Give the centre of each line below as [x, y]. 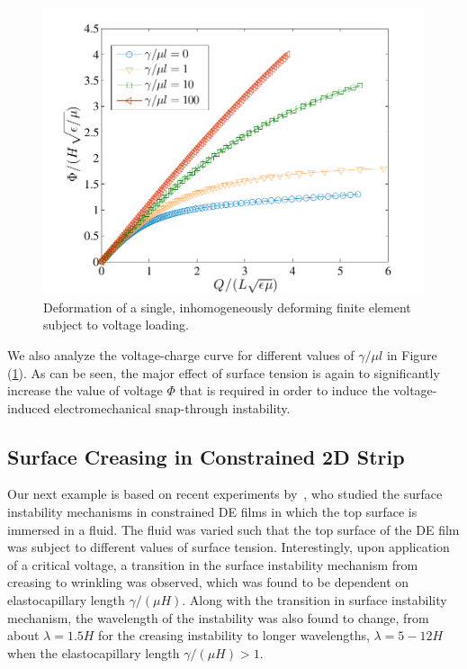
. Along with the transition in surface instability [314, 600]
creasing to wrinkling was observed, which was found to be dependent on [208, 582]
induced [29, 407]
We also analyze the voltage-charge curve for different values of [181, 354]
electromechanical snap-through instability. [172, 407]
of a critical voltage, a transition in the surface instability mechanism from [213, 564]
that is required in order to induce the [284, 390]
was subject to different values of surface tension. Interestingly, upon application [229, 547]
